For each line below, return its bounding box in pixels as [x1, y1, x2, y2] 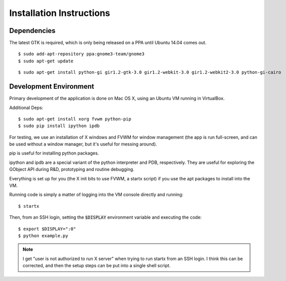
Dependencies [9, 26, 56, 35]
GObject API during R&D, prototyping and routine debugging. [9, 166, 135, 172]
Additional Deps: [9, 105, 43, 111]
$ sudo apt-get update [18, 58, 74, 64]
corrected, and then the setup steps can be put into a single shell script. [22, 263, 171, 269]
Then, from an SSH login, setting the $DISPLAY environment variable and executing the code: [9, 214, 202, 220]
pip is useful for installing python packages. [9, 150, 99, 156]
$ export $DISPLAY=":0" [18, 226, 76, 232]
